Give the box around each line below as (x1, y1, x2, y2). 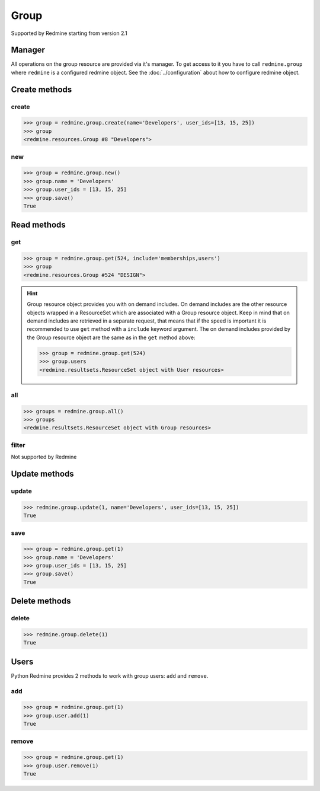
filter (11, 441, 25, 449)
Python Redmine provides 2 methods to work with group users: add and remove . (11, 672, 209, 679)
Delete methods (11, 596, 71, 606)
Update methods (11, 469, 74, 479)
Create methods (11, 84, 72, 94)
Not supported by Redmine (11, 454, 77, 461)
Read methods (11, 220, 66, 230)
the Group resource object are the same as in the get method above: (27, 334, 196, 341)
